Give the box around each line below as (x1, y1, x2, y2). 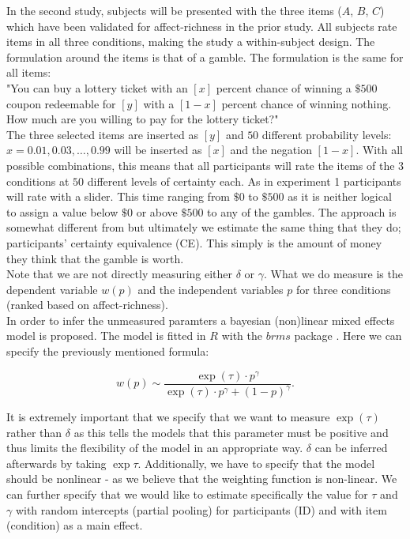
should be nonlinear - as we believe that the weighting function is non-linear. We (6, 470, 397, 487)
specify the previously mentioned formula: (6, 343, 209, 360)
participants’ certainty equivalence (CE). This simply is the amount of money (6, 234, 382, 251)
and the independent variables (137, 281, 284, 297)
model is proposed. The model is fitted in (6, 327, 206, 344)
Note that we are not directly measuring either (6, 266, 233, 282)
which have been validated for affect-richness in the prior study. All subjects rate (6, 17, 397, 34)
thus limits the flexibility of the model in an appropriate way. (6, 439, 303, 456)
